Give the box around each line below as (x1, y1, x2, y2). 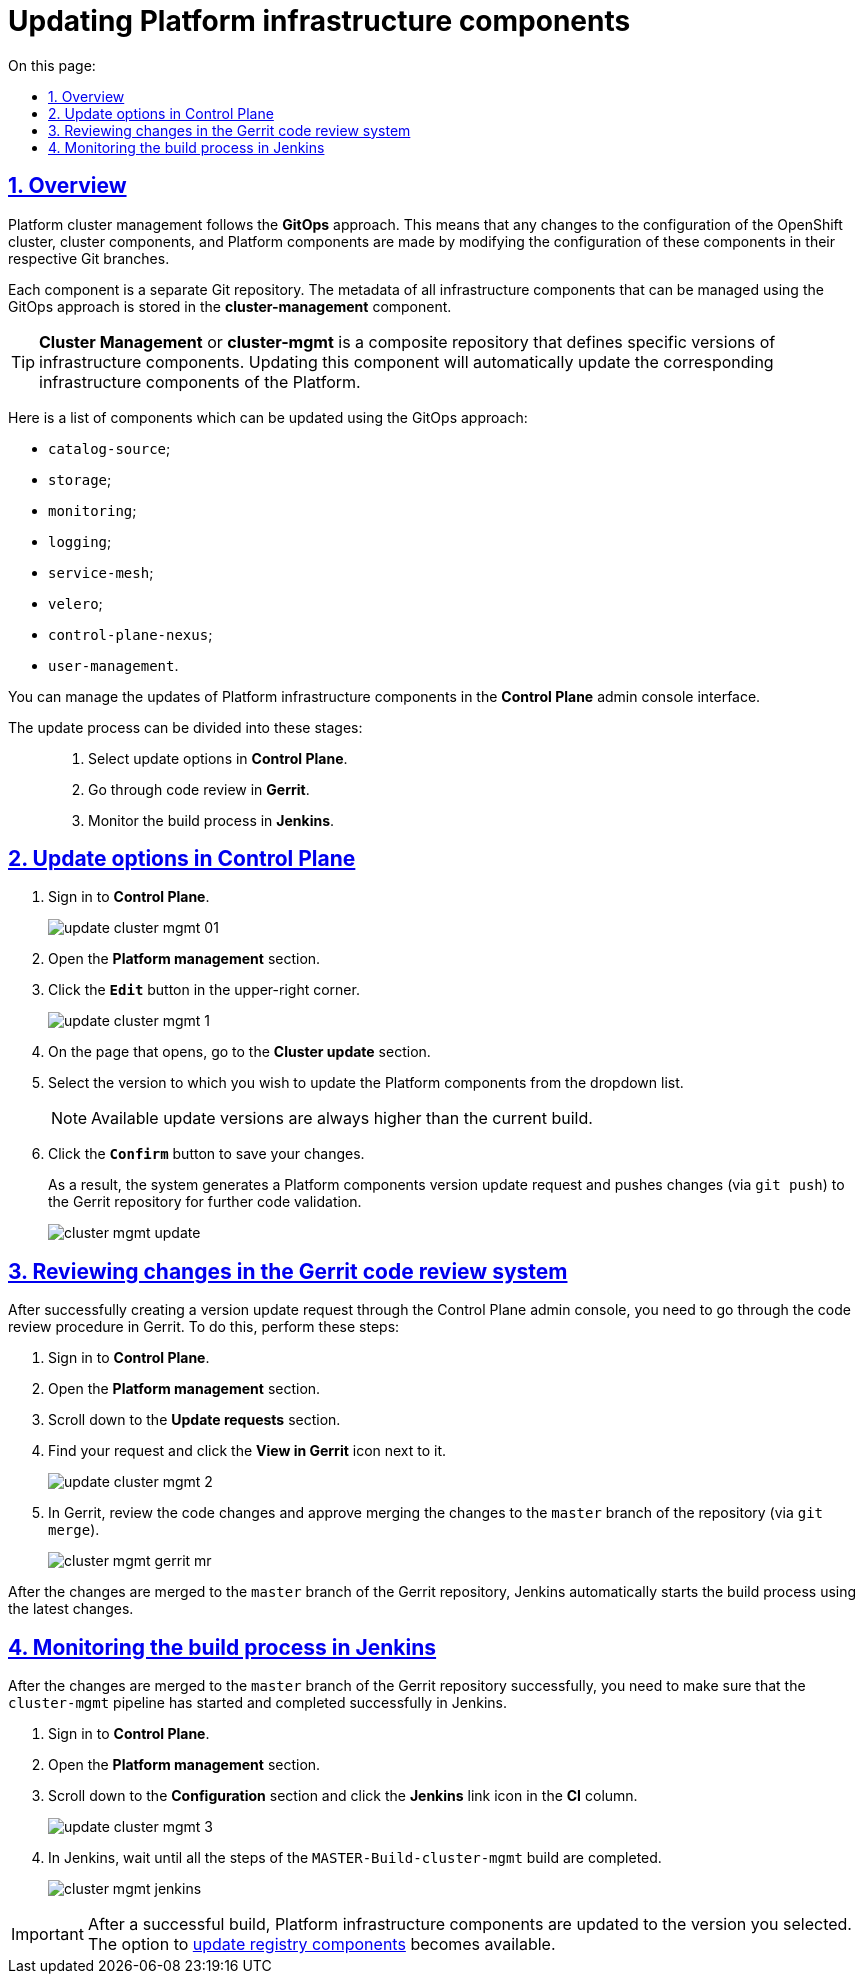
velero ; (48, 594, 103, 612)
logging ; (48, 532, 112, 550)
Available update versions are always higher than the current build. (91, 1108, 593, 1129)
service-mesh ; (48, 563, 154, 581)
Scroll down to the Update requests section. (48, 1411, 341, 1429)
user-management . (48, 656, 179, 674)
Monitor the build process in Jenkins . (88, 811, 335, 829)
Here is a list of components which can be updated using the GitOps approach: (8, 408, 528, 426)
